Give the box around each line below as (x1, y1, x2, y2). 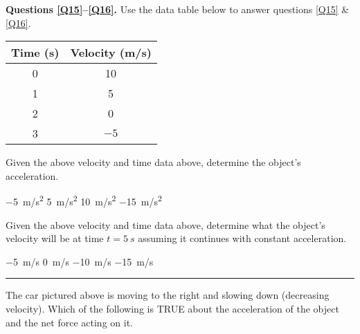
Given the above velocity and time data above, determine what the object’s (6, 217, 325, 232)
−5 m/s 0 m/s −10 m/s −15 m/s (6, 254, 154, 268)
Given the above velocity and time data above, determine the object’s (6, 155, 301, 169)
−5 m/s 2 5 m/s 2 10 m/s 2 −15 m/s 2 (6, 192, 162, 209)
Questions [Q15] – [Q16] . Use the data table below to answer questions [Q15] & (6, 2, 350, 16)
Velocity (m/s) (70, 44, 152, 61)
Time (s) (11, 44, 60, 61)
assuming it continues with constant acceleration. (138, 231, 347, 245)
